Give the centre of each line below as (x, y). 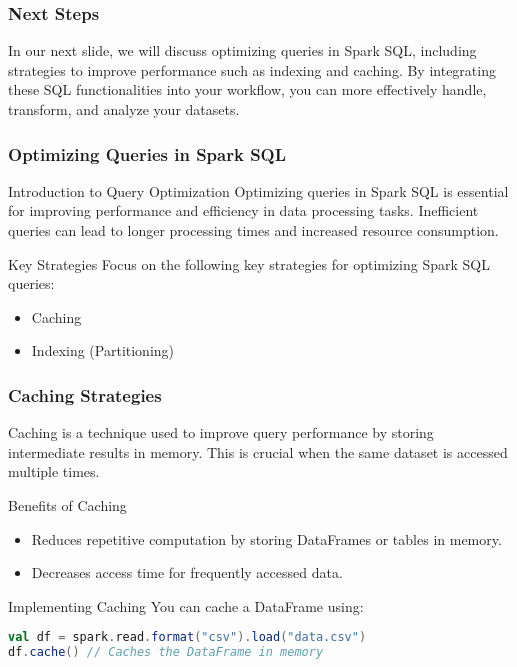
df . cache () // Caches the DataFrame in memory (166, 652)
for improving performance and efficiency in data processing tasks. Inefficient (243, 210)
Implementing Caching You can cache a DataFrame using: (186, 605)
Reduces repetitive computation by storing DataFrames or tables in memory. (266, 538)
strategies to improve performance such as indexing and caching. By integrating (252, 69)
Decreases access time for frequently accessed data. (187, 572)
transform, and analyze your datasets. (124, 109)
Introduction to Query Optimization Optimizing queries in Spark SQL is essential (258, 190)
